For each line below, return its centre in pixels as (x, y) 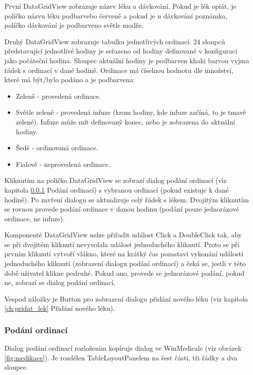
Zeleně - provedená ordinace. (58, 96)
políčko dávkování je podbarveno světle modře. (74, 25)
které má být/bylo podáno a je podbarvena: (70, 80)
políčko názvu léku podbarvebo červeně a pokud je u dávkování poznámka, (116, 15)
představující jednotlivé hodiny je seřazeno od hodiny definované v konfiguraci (121, 51)
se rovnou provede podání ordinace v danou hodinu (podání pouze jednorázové (122, 209)
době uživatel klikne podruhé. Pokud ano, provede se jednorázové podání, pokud (125, 273)
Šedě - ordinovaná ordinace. (57, 148)
